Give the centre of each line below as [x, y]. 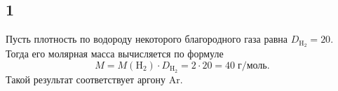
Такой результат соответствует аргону [86, 79]
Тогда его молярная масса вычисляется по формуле [115, 54]
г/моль [252, 65]
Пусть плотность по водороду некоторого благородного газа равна [147, 39]
